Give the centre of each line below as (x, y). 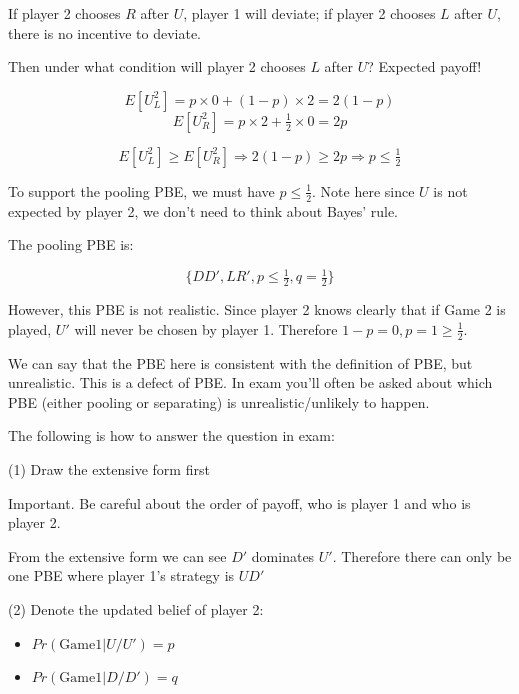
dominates (283, 555)
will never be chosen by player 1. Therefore (206, 328)
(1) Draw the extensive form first (109, 468)
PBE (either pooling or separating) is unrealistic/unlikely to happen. (219, 401)
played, (30, 328)
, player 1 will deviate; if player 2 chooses (309, 13)
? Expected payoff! (424, 66)
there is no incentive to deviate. (104, 32)
